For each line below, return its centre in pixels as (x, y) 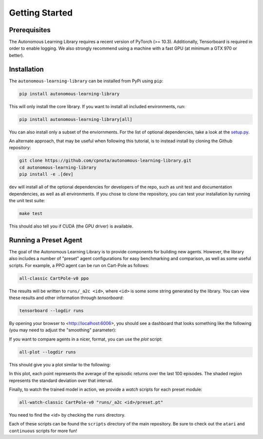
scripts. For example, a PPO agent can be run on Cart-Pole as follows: (79, 265)
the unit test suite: (27, 200)
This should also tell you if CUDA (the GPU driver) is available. (71, 226)
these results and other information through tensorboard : (66, 298)
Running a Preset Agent (46, 240)
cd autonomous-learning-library (58, 167)
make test (31, 213)
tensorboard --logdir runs (51, 311)
